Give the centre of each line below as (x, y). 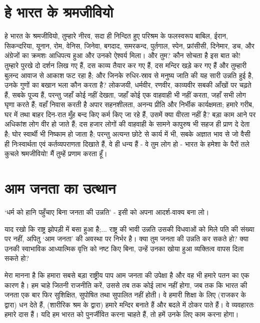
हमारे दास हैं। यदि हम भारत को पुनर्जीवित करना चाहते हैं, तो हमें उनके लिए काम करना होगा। (122, 314)
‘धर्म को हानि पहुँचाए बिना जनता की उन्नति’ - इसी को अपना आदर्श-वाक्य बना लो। (107, 212)
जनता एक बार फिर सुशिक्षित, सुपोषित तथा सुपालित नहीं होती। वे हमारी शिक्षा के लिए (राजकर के (125, 295)
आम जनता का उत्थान (60, 188)
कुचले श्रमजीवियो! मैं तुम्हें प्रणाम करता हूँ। (56, 153)
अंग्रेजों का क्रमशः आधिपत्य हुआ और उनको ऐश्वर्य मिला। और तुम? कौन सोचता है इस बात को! (123, 55)
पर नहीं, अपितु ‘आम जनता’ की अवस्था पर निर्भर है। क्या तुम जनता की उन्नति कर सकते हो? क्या (127, 239)
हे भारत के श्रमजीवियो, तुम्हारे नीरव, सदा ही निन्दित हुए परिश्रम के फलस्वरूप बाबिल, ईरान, (116, 36)
